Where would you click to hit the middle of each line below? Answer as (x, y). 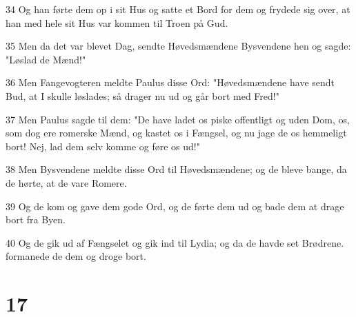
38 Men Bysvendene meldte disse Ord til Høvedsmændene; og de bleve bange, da (176, 169)
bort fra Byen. (36, 219)
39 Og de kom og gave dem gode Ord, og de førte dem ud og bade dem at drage (175, 206)
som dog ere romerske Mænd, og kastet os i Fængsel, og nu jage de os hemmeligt (176, 133)
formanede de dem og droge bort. (76, 256)
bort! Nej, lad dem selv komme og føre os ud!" (103, 146)
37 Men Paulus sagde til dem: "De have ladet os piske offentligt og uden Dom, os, (178, 119)
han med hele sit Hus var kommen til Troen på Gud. (117, 22)
